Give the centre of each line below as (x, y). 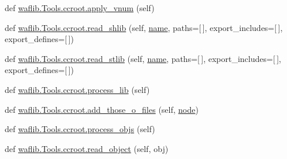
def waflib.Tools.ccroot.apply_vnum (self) (80, 8)
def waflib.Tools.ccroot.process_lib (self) (77, 89)
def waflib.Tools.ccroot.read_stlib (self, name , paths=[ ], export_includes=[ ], (143, 58)
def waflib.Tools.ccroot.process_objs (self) (80, 129)
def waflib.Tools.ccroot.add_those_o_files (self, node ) (102, 109)
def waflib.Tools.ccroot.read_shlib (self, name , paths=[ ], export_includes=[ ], (144, 27)
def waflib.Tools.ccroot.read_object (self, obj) (87, 148)
